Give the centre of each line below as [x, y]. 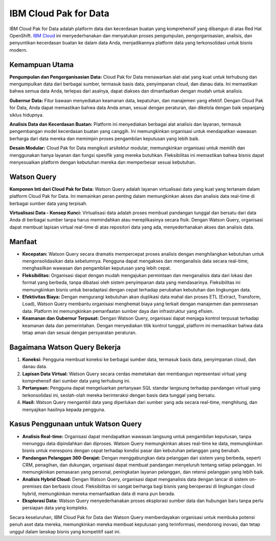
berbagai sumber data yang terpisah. [49, 203]
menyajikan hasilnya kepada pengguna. [64, 410]
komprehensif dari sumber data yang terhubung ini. [76, 381]
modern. [18, 50]
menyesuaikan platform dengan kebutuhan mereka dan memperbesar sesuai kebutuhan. [103, 162]
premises [32, 486]
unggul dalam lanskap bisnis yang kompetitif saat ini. [65, 531]
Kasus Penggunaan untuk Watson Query [76, 424]
